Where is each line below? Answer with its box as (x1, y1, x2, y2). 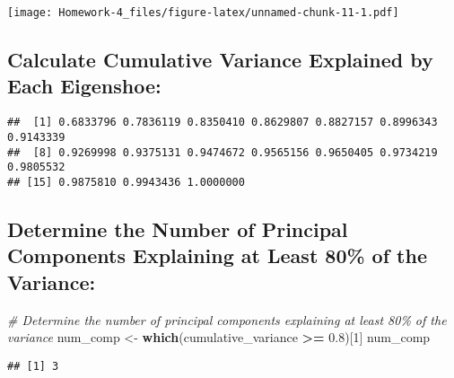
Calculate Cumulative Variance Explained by (7, 46, 433, 74)
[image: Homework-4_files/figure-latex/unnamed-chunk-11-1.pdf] (7, 6, 399, 19)
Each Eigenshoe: (7, 72, 162, 100)
